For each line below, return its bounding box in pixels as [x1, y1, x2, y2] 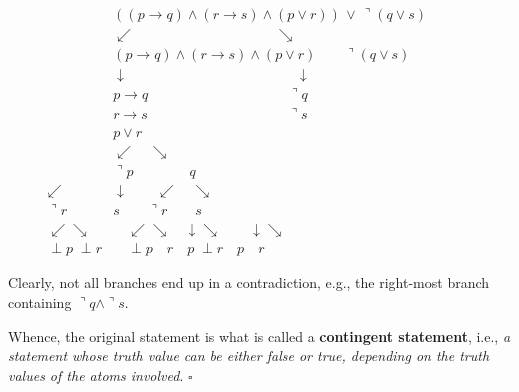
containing [8, 292, 72, 312]
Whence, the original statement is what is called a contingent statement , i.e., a [8, 325, 511, 346]
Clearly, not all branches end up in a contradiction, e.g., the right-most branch [8, 272, 490, 293]
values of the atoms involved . [8, 364, 184, 385]
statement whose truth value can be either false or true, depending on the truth [8, 345, 490, 366]
